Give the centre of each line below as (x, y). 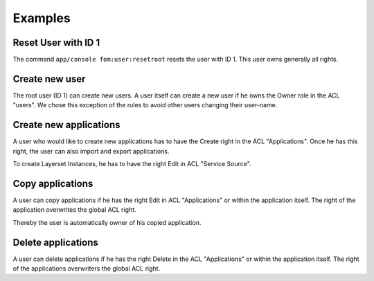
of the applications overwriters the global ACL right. (87, 269)
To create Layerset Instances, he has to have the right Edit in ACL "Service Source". (132, 164)
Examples (42, 18)
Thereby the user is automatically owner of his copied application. (107, 222)
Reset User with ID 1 (56, 43)
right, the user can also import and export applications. (91, 151)
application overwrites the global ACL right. (74, 210)
